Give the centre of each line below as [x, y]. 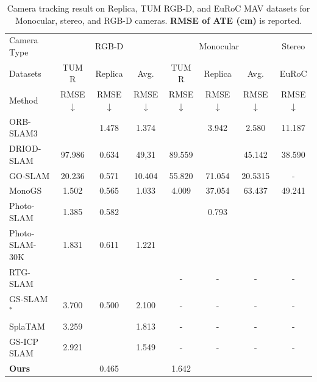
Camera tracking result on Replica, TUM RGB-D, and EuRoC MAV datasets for [158, 8]
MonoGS [26, 190]
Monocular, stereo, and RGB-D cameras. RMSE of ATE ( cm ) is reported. [158, 20]
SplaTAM [27, 326]
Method [24, 100]
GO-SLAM [30, 175]
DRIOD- [25, 148]
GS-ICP [24, 341]
